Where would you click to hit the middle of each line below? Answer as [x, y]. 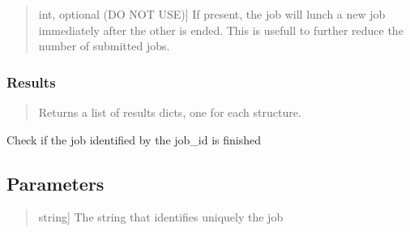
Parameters [56, 183]
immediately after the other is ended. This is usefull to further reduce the [221, 30]
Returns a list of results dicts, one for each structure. [170, 112]
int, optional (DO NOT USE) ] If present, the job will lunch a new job [212, 14]
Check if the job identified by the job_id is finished [134, 139]
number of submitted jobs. [104, 46]
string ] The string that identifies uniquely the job [161, 217]
